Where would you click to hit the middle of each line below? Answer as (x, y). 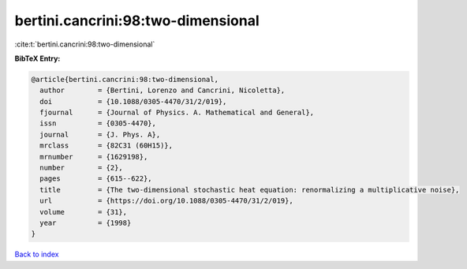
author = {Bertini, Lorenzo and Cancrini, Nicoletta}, (163, 90)
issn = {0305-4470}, (98, 123)
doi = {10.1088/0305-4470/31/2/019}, (133, 101)
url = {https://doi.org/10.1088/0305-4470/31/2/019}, (166, 201)
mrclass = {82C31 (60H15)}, (106, 146)
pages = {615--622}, (96, 179)
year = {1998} (86, 223)
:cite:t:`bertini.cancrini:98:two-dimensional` (85, 44)
